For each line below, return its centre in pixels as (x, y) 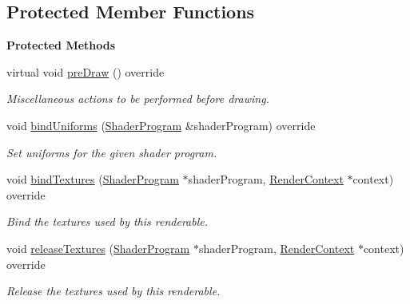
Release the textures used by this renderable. (113, 291)
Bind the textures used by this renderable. (107, 221)
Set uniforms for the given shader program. (112, 152)
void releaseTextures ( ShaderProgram (98, 248)
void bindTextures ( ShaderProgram (93, 179)
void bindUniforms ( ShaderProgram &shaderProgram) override (161, 125)
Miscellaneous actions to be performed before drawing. (138, 99)
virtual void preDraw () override (86, 71)
